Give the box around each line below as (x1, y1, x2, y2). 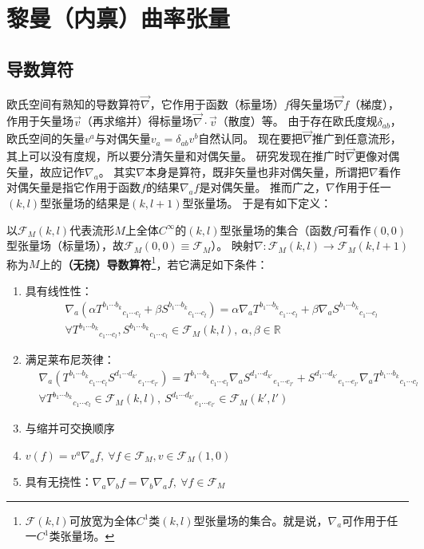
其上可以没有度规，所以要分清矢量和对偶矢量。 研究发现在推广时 (6, 148, 346, 164)
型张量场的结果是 (40, 195, 130, 211)
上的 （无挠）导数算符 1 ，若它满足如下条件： (39, 253, 268, 272)
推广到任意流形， (311, 130, 402, 147)
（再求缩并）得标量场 (81, 113, 193, 129)
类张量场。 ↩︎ (49, 527, 115, 544)
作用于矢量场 (6, 113, 73, 129)
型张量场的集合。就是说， (193, 511, 328, 528)
